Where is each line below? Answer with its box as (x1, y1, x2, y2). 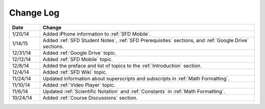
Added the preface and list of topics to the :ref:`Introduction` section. (42, 62, 202, 69)
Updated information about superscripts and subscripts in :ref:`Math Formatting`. (42, 75, 230, 82)
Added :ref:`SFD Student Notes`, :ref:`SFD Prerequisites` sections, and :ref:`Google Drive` (42, 37, 249, 44)
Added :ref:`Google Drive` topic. (42, 49, 117, 56)
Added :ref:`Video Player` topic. (42, 81, 116, 88)
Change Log (9, 7, 60, 18)
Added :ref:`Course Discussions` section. (42, 94, 138, 101)
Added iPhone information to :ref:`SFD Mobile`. (42, 30, 151, 37)
